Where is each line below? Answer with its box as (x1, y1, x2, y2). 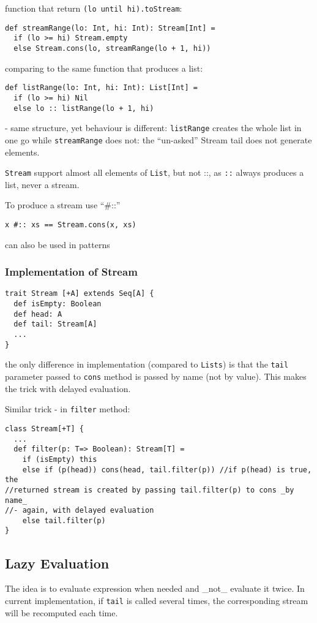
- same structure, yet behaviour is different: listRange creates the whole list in (5, 121, 302, 134)
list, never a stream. (5, 178, 80, 191)
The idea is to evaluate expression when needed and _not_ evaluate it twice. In (5, 582, 305, 595)
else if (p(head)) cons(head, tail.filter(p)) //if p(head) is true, (22, 465, 312, 474)
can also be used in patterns (5, 238, 110, 251)
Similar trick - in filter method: (5, 402, 130, 415)
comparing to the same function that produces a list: (5, 61, 203, 74)
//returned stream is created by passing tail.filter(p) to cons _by (5, 485, 294, 494)
